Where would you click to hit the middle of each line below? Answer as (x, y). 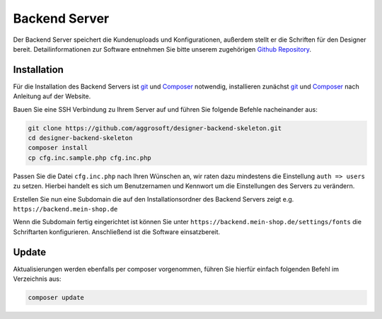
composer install (58, 148)
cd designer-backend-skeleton (80, 138)
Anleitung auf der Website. (52, 96)
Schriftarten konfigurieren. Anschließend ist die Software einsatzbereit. (117, 232)
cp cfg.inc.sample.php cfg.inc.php (89, 158)
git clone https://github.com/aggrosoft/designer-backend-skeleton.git (155, 128)
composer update (56, 297)
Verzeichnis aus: (37, 279)
